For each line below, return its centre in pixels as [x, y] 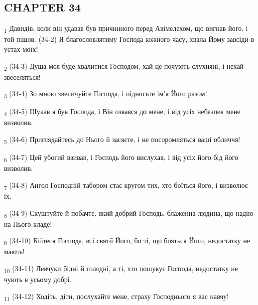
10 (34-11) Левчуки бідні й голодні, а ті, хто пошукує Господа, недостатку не [121, 269]
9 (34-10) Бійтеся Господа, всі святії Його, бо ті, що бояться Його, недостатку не [127, 241]
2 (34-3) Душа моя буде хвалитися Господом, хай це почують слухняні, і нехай [124, 66]
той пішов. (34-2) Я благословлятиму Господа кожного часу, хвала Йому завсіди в [129, 39]
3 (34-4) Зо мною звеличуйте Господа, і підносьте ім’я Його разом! [106, 94]
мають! [14, 251]
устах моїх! [21, 49]
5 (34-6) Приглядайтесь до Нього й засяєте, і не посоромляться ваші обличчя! [122, 140]
